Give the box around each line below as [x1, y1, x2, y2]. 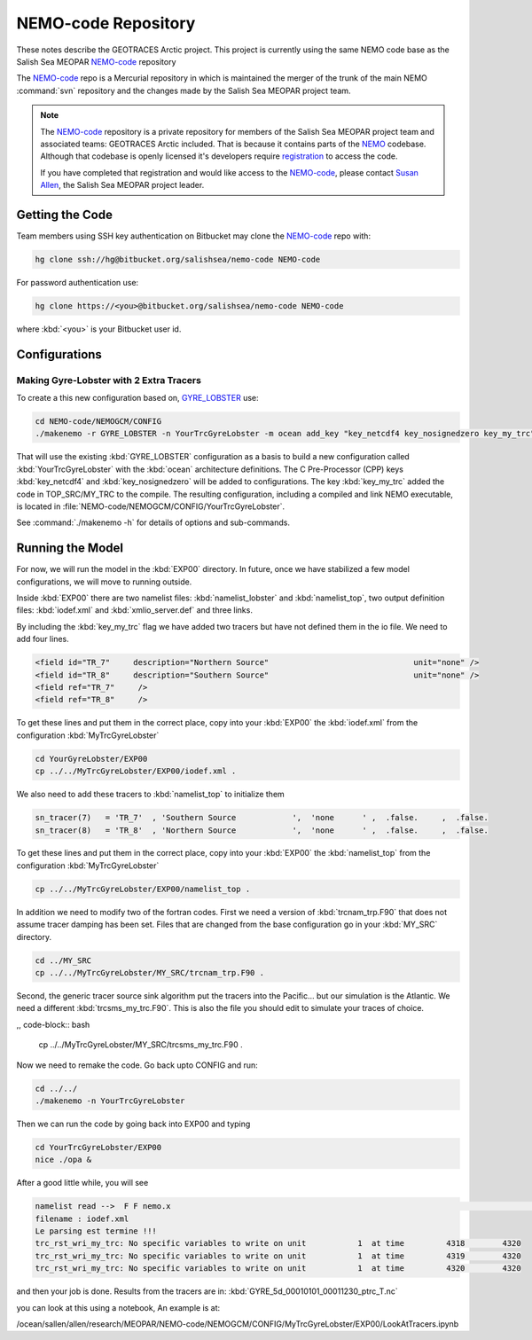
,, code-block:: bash [16, 1019, 90, 1030]
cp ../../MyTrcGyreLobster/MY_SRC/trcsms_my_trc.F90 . [38, 1039, 243, 1050]
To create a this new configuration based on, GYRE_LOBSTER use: [16, 393, 259, 404]
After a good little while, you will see [16, 1178, 149, 1188]
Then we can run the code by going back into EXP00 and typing [16, 1118, 251, 1129]
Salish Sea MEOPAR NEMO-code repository [16, 56, 176, 67]
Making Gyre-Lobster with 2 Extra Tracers [16, 373, 201, 386]
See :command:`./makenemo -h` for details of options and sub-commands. [16, 517, 290, 528]
